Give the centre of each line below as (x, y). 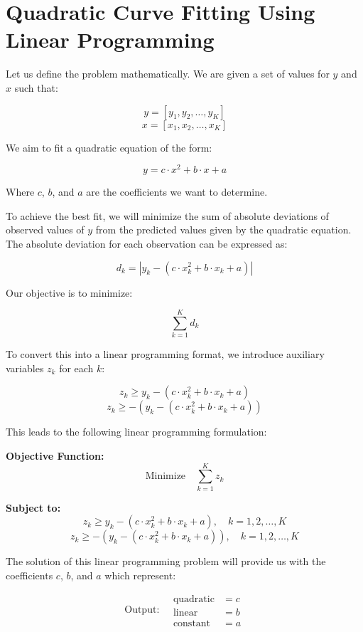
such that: (36, 87)
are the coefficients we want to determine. (177, 192)
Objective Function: (55, 456)
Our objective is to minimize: (69, 292)
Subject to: (33, 507)
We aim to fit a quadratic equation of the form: (109, 147)
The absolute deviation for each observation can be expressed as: (147, 243)
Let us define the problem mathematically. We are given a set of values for (168, 74)
